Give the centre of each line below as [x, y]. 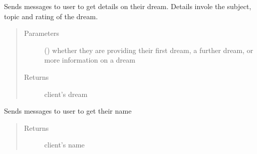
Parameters [41, 33]
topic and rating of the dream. [51, 16]
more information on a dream [90, 60]
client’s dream [66, 94]
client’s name [64, 145]
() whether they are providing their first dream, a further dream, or [149, 50]
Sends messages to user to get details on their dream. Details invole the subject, [128, 6]
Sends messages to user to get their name [68, 111]
